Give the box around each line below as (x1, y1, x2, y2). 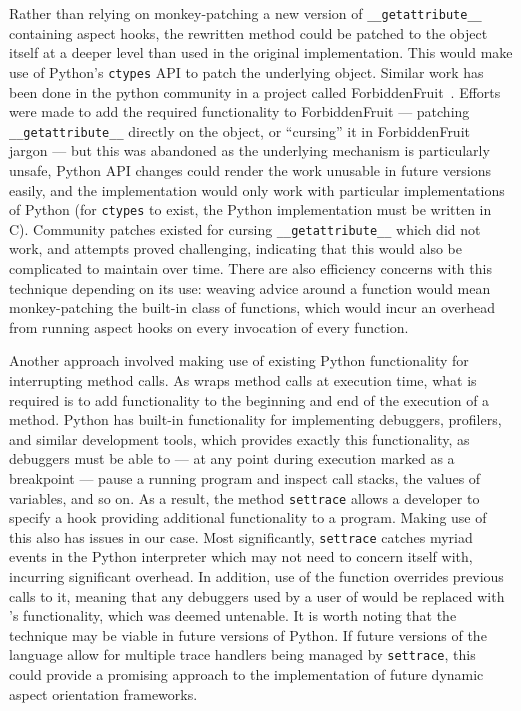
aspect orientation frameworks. (9, 683, 198, 704)
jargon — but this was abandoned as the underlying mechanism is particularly (9, 140, 490, 161)
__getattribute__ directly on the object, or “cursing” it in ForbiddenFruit (9, 120, 470, 141)
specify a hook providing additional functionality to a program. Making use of (9, 507, 487, 528)
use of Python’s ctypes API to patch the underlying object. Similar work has (9, 61, 484, 82)
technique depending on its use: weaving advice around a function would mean (9, 277, 491, 298)
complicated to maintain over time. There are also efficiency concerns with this (9, 258, 492, 279)
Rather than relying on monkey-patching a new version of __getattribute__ (9, 3, 482, 23)
